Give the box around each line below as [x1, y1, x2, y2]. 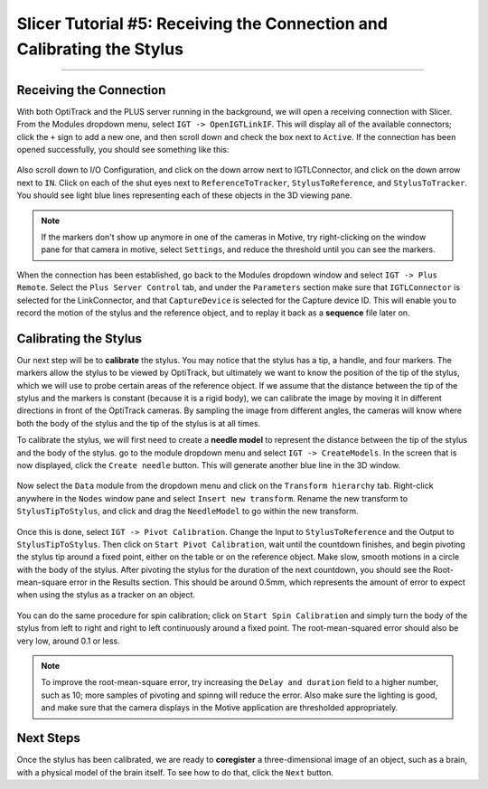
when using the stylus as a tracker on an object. [16, 589, 196, 600]
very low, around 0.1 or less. [16, 635, 121, 646]
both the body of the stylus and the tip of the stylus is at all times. [16, 418, 261, 428]
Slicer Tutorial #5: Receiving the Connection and [16, 14, 389, 33]
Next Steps [16, 730, 80, 746]
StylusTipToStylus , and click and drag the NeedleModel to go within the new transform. [16, 506, 359, 517]
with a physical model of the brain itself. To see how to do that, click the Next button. [16, 766, 333, 777]
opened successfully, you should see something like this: [16, 145, 230, 155]
